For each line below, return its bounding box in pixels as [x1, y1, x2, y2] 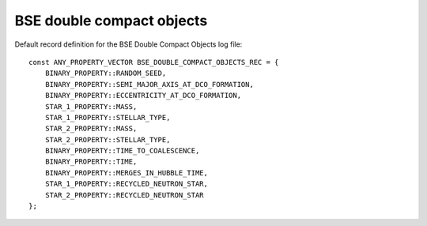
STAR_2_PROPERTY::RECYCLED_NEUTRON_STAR [44, 190, 205, 199]
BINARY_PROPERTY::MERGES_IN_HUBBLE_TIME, [44, 168, 209, 177]
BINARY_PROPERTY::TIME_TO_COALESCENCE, [44, 146, 200, 156]
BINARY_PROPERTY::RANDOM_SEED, [44, 69, 167, 78]
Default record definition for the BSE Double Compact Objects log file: [14, 40, 243, 49]
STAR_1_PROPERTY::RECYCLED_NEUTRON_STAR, [44, 179, 209, 189]
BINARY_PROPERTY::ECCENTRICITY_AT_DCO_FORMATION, [44, 91, 241, 100]
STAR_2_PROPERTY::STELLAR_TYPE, [44, 135, 171, 144]
